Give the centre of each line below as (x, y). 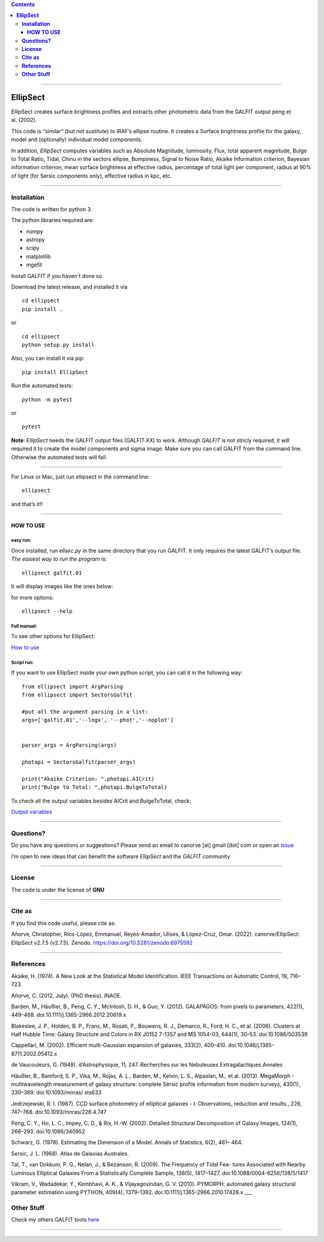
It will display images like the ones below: (62, 586)
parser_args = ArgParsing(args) (69, 745)
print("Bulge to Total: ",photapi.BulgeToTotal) (94, 787)
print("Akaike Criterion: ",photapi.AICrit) (88, 779)
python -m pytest (47, 399)
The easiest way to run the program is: (59, 559)
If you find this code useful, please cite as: (64, 923)
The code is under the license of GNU (58, 890)
